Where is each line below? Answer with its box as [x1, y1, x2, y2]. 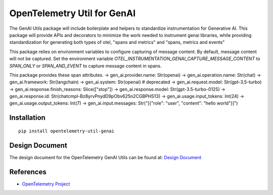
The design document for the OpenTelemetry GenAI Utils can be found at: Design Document [9, 154, 202, 160]
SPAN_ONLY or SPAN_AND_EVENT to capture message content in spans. [9, 63, 162, 69]
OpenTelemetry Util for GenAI [9, 8, 136, 19]
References [9, 167, 47, 176]
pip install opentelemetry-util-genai [18, 128, 115, 134]
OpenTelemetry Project [22, 181, 70, 187]
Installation [9, 114, 45, 122]
